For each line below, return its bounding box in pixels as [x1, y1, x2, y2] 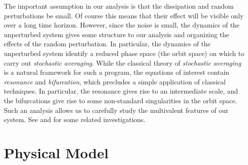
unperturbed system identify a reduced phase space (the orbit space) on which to [4, 48, 245, 58]
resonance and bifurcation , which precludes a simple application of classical [4, 76, 226, 86]
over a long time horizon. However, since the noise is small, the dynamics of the [4, 20, 240, 30]
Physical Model [4, 142, 109, 162]
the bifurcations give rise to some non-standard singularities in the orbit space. [4, 95, 237, 105]
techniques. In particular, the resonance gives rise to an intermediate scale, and [4, 86, 238, 96]
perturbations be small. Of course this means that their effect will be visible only [4, 10, 244, 20]
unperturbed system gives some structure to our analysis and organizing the [4, 29, 229, 39]
